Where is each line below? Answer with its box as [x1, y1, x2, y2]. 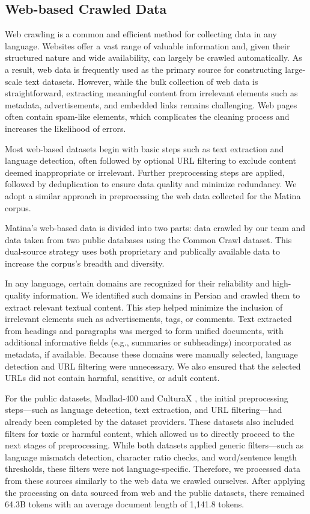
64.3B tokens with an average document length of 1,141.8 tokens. [5, 498, 245, 510]
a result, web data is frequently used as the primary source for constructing [5, 63, 282, 75]
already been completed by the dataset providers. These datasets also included [5, 415, 294, 428]
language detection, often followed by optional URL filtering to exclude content [5, 154, 297, 167]
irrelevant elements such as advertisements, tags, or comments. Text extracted [5, 312, 292, 325]
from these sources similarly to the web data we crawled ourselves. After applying [5, 474, 305, 486]
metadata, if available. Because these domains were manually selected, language [5, 348, 298, 361]
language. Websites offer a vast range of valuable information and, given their [5, 39, 290, 52]
